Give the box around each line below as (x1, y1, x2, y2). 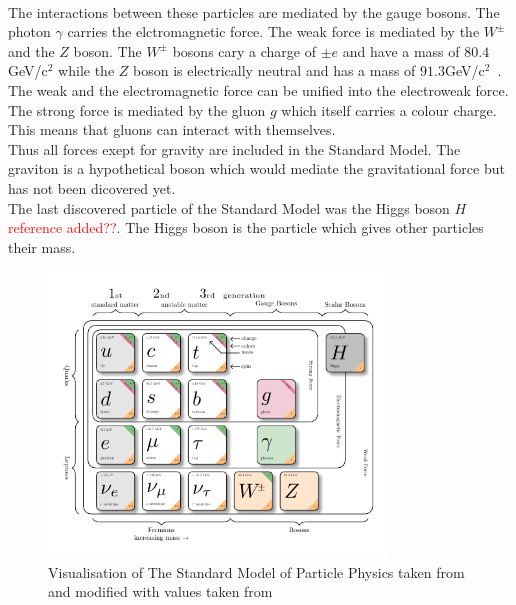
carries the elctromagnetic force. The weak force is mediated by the (67, 21, 480, 42)
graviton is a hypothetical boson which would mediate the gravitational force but (8, 158, 505, 179)
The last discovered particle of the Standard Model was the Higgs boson (8, 197, 450, 218)
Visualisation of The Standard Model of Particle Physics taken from (48, 561, 465, 582)
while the (58, 60, 115, 81)
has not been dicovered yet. (8, 177, 176, 198)
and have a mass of (342, 40, 460, 61)
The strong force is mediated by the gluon (8, 99, 266, 120)
